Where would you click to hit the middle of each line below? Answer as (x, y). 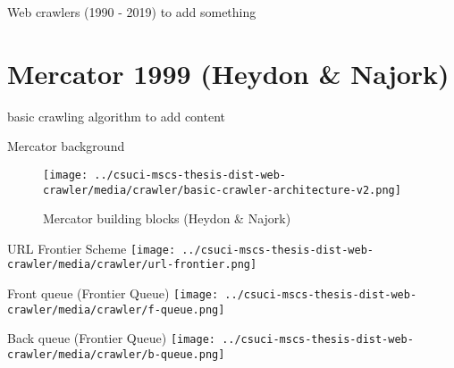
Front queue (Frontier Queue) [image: (113, 293)
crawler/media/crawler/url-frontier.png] (132, 265)
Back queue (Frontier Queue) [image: (111, 338)
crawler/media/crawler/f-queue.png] (116, 309)
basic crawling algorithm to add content (116, 116)
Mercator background (66, 146)
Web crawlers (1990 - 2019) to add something (132, 12)
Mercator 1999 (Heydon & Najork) (228, 73)
